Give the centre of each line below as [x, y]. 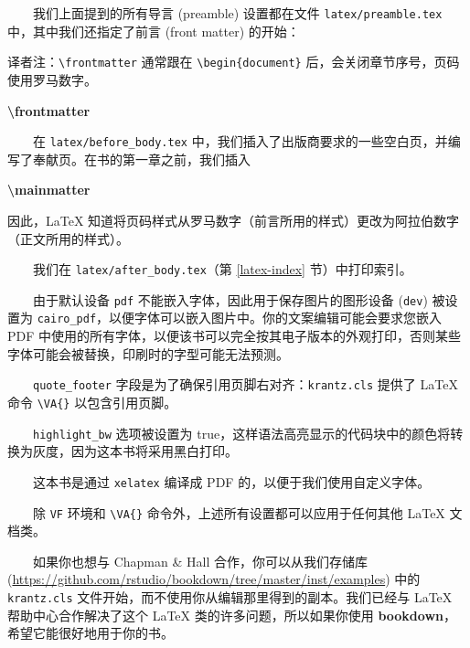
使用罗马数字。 [52, 79]
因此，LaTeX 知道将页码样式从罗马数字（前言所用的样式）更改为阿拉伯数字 [234, 220]
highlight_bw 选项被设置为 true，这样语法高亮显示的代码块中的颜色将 [242, 433]
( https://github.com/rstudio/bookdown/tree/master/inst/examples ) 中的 [214, 579]
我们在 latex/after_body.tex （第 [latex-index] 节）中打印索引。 [223, 269]
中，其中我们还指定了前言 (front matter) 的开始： [154, 31]
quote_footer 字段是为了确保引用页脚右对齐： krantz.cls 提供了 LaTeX [246, 384]
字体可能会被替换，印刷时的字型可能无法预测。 [148, 353]
